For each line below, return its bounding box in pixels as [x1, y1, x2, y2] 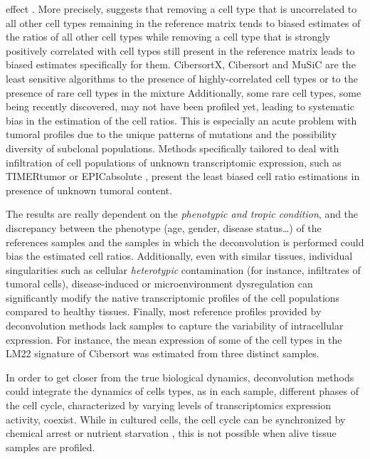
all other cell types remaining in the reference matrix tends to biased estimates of [6, 15, 361, 30]
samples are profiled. [6, 439, 95, 454]
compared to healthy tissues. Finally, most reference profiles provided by [6, 304, 322, 319]
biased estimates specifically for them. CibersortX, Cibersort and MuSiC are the [6, 57, 356, 72]
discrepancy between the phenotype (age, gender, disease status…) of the [6, 220, 322, 235]
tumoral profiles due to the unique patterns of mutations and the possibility [6, 127, 337, 142]
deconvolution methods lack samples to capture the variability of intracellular [6, 318, 344, 333]
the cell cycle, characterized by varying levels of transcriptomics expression [6, 398, 332, 413]
